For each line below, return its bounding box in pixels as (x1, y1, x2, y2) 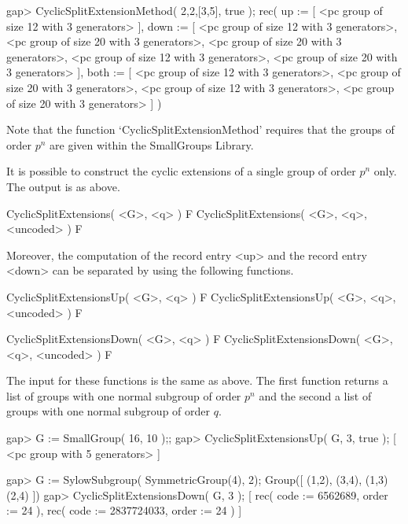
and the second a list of (259, 387, 372, 404)
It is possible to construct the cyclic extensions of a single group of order (6, 163, 356, 179)
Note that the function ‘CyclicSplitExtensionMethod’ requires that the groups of (6, 121, 395, 138)
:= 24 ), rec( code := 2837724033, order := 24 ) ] (6, 502, 242, 518)
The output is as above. (6, 178, 120, 194)
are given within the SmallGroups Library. (50, 136, 254, 153)
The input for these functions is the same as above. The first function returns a (6, 372, 388, 389)
